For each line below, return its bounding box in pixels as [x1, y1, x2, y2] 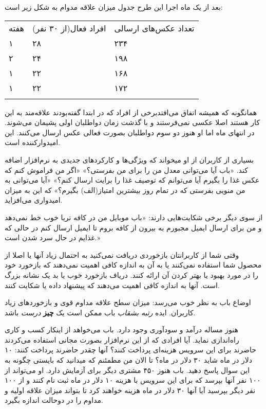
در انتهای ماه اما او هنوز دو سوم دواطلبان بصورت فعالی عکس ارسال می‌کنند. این [5, 127, 255, 137]
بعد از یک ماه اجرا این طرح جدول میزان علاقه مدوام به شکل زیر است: [5, 2, 223, 12]
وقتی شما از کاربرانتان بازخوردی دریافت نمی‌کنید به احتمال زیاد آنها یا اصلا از [5, 249, 239, 260]
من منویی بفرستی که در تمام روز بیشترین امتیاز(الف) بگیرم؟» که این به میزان [5, 184, 245, 195]
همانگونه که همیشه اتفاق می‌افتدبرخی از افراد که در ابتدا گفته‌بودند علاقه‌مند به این [5, 106, 257, 117]
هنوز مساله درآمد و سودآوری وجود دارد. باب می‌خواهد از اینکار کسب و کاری [5, 324, 238, 335]
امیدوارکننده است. [5, 137, 61, 148]
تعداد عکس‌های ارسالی [114, 22, 195, 34]
